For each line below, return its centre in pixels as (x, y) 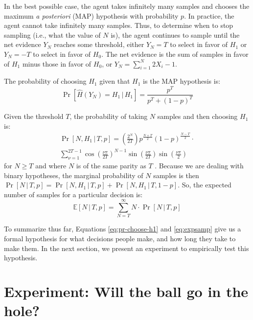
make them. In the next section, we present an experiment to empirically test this (126, 248)
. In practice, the (209, 15)
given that (115, 81)
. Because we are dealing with (199, 165)
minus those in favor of (57, 63)
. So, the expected (205, 185)
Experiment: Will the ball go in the (126, 291)
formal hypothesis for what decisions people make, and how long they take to (120, 239)
